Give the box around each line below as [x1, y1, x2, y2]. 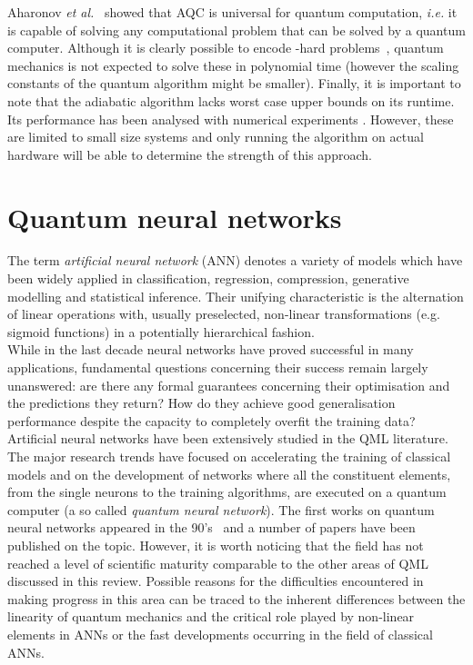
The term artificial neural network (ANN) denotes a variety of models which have [7, 251, 463, 270]
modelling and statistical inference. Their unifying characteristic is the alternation [7, 286, 464, 305]
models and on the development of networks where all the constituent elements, [7, 464, 451, 483]
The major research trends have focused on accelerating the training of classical [7, 447, 451, 465]
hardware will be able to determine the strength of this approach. [7, 144, 372, 164]
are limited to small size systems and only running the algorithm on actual [7, 127, 424, 146]
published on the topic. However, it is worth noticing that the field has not [7, 535, 424, 554]
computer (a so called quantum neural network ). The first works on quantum [7, 500, 435, 519]
